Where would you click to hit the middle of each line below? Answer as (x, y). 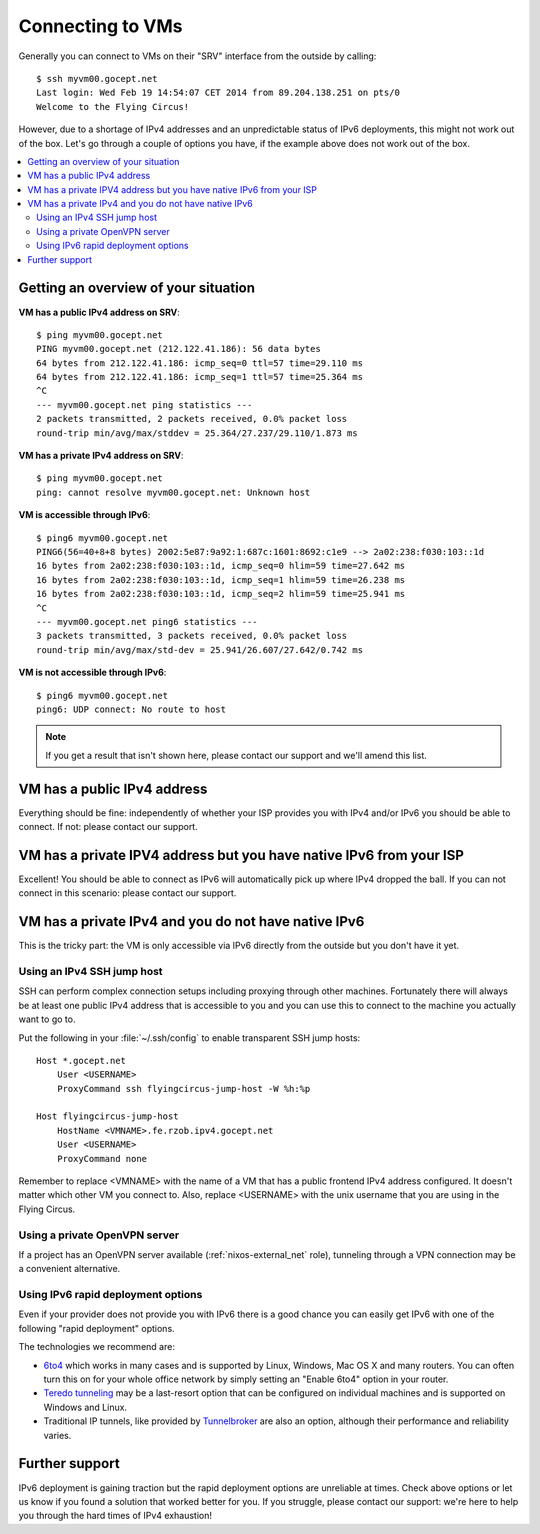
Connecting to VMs (100, 26)
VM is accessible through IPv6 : (84, 515)
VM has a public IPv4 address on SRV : (99, 312)
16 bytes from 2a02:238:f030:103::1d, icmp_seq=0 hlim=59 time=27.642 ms (221, 566)
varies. (57, 1435)
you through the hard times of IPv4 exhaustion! (115, 1516)
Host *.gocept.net (81, 1060)
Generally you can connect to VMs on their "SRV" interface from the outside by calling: (197, 56)
